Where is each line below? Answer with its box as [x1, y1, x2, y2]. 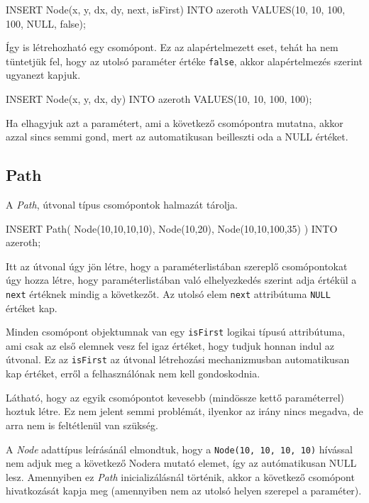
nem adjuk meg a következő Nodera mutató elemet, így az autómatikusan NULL [6, 455, 357, 470]
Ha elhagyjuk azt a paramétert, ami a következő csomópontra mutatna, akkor [6, 115, 343, 130]
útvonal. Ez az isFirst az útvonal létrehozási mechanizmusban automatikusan [6, 352, 350, 367]
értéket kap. [6, 300, 57, 315]
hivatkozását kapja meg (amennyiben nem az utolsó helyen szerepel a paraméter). [6, 483, 362, 498]
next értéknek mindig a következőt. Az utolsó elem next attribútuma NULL [6, 286, 331, 301]
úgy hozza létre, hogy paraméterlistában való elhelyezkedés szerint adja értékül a [6, 272, 357, 287]
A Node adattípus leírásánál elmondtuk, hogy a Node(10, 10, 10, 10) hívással [6, 441, 353, 456]
